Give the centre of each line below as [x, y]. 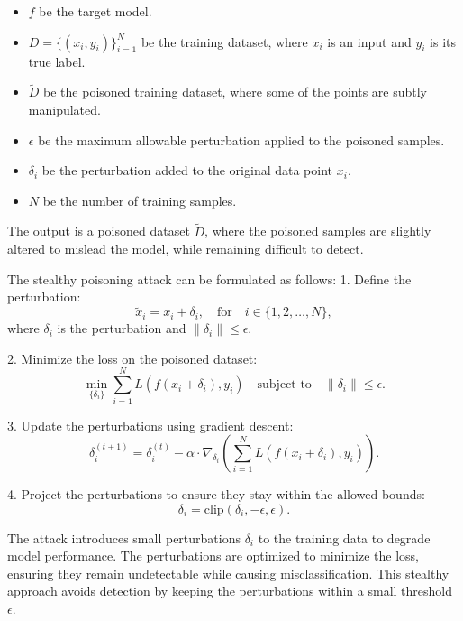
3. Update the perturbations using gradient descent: [150, 425]
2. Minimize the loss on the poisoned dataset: [132, 358]
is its [443, 41]
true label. [57, 61]
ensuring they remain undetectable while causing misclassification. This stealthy [228, 573]
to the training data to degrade [344, 538]
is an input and [369, 41]
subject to [284, 385]
